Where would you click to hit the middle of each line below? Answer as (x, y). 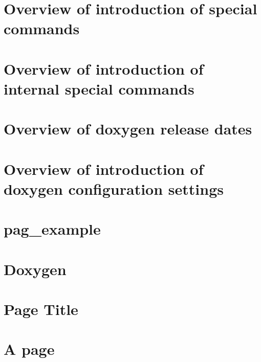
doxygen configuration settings (114, 188)
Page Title (41, 309)
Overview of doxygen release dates (128, 129)
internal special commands (99, 88)
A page (29, 349)
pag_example (52, 229)
